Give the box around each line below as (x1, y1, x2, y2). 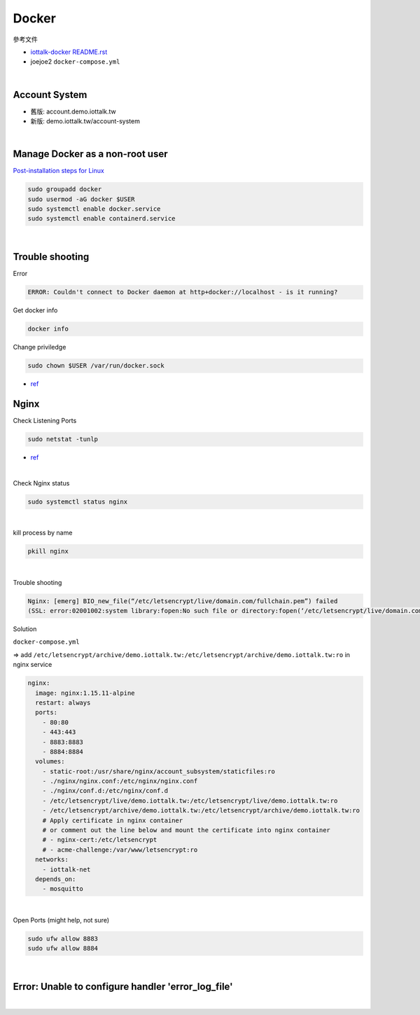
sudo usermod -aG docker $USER (27, 195, 136, 203)
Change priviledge (13, 343, 66, 352)
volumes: (35, 757, 65, 766)
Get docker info (13, 306, 58, 315)
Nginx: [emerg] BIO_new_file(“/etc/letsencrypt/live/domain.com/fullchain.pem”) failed (27, 597, 338, 605)
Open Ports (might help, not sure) (13, 916, 110, 924)
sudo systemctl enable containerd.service (27, 214, 176, 223)
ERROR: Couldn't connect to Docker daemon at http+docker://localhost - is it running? (27, 288, 338, 296)
